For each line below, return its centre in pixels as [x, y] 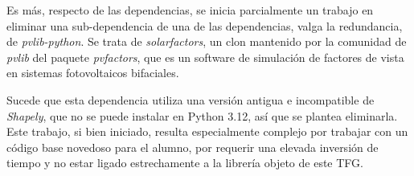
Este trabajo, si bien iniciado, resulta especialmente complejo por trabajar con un [207, 131]
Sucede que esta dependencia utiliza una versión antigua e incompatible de [191, 99]
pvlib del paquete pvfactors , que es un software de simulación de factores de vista [205, 57]
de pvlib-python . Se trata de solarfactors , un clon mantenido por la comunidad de [207, 41]
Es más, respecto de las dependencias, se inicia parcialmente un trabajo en [190, 10]
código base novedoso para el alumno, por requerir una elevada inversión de [193, 147]
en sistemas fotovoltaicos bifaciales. [93, 73]
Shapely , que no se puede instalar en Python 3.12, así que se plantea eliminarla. [202, 115]
